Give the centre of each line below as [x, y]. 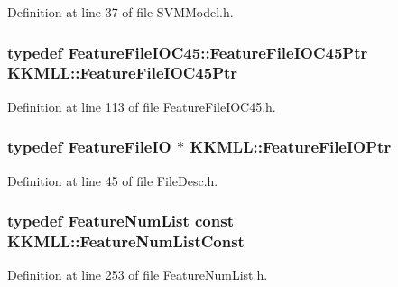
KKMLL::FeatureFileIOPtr [291, 147]
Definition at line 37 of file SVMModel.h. [120, 12]
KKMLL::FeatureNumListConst [126, 241]
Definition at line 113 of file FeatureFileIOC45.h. [142, 106]
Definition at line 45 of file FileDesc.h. [113, 180]
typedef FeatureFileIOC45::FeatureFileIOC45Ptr [188, 52]
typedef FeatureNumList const [120, 221]
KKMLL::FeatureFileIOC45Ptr [123, 73]
